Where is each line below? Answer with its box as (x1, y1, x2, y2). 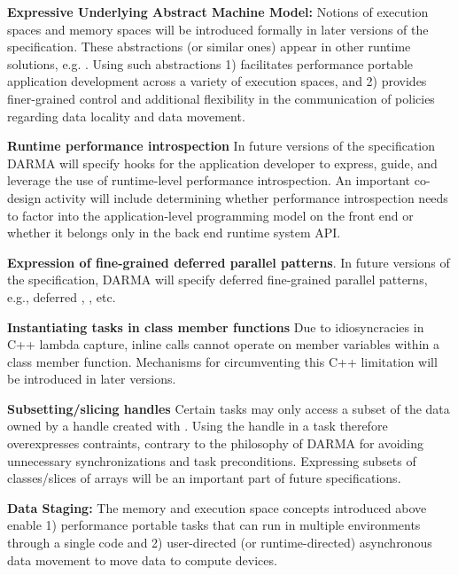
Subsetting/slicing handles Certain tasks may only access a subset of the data (7, 399, 450, 417)
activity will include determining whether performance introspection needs (44, 188, 448, 206)
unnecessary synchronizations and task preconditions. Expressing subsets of (7, 451, 416, 470)
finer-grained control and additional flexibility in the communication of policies (7, 89, 435, 107)
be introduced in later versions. (7, 369, 176, 388)
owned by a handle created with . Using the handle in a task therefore (7, 416, 388, 435)
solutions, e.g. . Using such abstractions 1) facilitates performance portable (7, 54, 414, 73)
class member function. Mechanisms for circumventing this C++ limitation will (7, 352, 438, 370)
